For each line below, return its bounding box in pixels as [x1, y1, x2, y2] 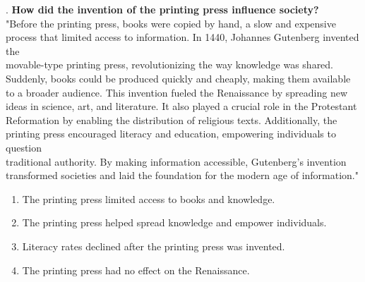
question [6, 140, 42, 154]
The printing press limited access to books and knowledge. [22, 191, 275, 206]
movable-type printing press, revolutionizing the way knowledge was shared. [6, 57, 334, 72]
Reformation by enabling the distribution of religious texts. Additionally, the [6, 112, 337, 127]
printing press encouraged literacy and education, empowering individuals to [6, 126, 336, 141]
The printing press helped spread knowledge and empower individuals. [22, 215, 327, 230]
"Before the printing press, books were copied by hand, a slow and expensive [6, 16, 336, 30]
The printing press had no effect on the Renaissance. [22, 262, 250, 277]
